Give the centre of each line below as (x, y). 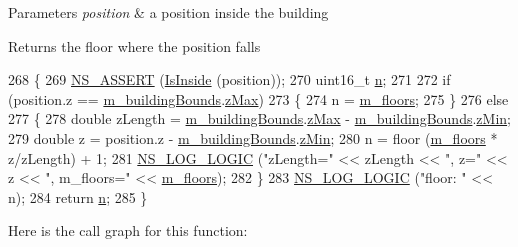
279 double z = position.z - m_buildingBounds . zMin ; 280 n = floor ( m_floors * (253, 137)
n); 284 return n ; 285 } (78, 196)
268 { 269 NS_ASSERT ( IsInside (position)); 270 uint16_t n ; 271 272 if (229, 79)
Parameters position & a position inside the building (168, 12)
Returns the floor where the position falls (134, 45)
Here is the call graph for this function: (128, 230)
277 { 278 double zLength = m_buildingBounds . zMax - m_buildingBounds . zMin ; (259, 118)
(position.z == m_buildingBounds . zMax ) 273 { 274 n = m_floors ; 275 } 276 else (258, 98)
